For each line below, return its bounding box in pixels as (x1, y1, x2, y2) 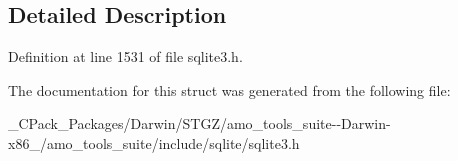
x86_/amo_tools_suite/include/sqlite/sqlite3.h (8, 132, 300, 153)
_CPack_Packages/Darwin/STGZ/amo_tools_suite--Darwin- (8, 113, 391, 134)
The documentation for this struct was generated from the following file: (8, 79, 451, 100)
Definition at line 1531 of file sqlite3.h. (8, 46, 243, 67)
